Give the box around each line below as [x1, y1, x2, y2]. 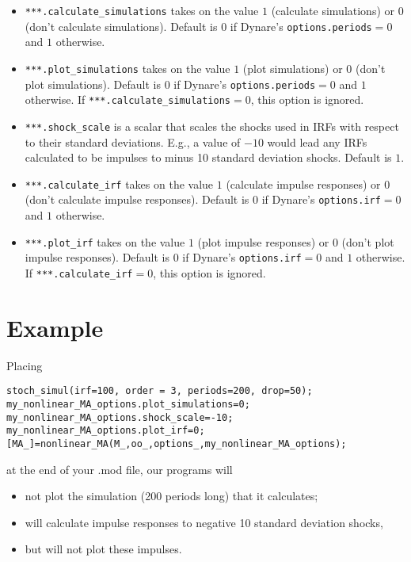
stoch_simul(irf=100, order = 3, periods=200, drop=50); [6, 385, 313, 397]
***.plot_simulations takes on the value [25, 59, 230, 76]
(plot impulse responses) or [197, 233, 329, 250]
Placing [6, 357, 43, 373]
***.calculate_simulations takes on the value [25, 2, 259, 18]
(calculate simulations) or [271, 2, 395, 18]
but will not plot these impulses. [25, 541, 182, 557]
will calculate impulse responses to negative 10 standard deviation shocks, [25, 514, 383, 530]
